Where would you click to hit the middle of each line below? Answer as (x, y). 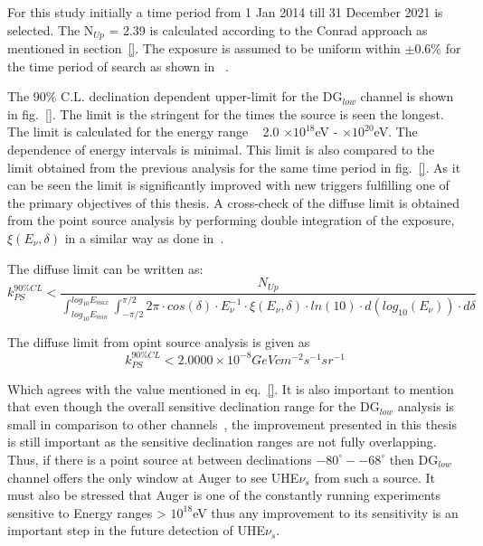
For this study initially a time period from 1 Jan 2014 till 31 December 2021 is (225, 12)
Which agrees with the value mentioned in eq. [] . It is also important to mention (231, 388)
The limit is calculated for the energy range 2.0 (143, 132)
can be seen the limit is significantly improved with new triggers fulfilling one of (228, 185)
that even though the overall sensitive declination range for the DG (194, 406)
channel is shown (407, 96)
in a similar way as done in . (144, 237)
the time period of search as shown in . (118, 66)
